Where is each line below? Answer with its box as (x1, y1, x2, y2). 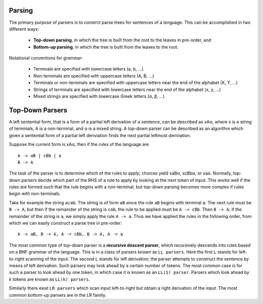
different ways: (9, 26, 39, 32)
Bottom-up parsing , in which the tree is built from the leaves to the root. (33, 44, 179, 50)
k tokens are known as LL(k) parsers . (9, 276, 90, 282)
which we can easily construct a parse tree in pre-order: (9, 220, 122, 226)
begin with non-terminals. (9, 191, 61, 197)
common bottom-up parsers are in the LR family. (9, 292, 107, 298)
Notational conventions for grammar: (9, 55, 83, 61)
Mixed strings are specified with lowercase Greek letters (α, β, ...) (33, 93, 165, 99)
